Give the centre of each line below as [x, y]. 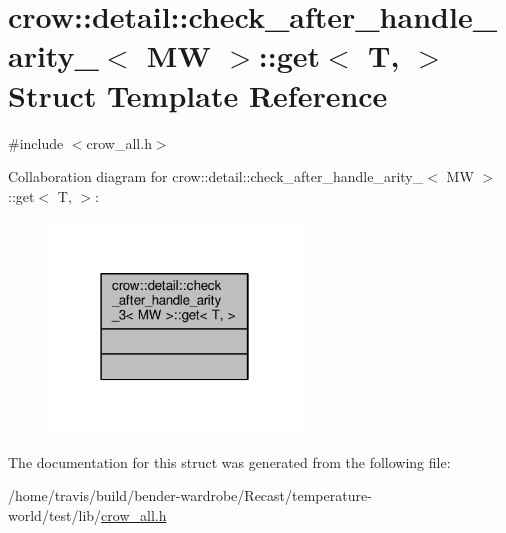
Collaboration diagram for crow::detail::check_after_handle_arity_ [216, 176]
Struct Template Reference [198, 94]
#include [36, 142]
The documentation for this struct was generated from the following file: [229, 461]
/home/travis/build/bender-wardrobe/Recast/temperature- [190, 495]
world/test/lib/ [55, 514]
